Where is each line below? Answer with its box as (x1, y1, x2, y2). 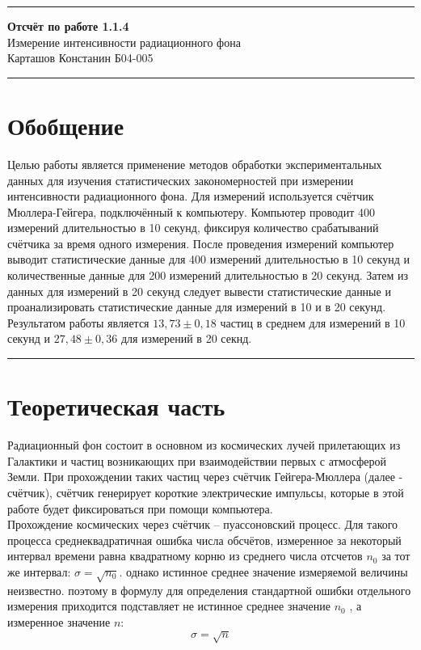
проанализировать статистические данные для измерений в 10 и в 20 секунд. (7, 298, 386, 315)
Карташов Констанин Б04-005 (7, 49, 154, 66)
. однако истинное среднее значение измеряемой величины (119, 563, 408, 580)
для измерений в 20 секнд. (120, 330, 252, 347)
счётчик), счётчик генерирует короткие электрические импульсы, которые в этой (7, 483, 404, 500)
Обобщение (7, 108, 124, 141)
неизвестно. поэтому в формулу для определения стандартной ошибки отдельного (7, 581, 411, 598)
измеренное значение (7, 613, 111, 630)
